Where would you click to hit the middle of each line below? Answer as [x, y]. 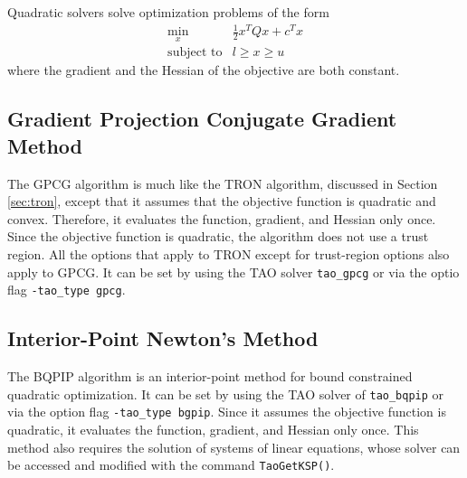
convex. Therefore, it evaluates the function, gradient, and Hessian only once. [222, 218]
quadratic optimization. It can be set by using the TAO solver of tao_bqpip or [226, 394]
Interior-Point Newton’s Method [163, 338]
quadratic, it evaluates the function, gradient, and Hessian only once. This [213, 429]
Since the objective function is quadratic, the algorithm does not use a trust [218, 236]
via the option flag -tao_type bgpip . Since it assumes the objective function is [227, 412]
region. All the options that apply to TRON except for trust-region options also [229, 253]
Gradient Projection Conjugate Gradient [202, 119]
